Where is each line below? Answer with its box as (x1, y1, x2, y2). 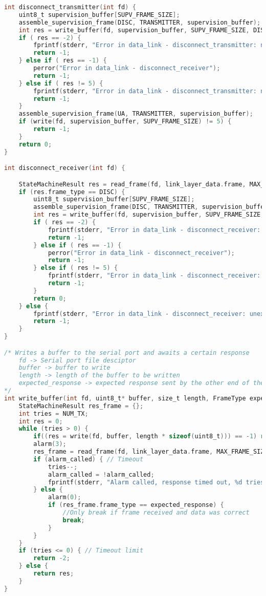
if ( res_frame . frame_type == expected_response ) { (48, 501, 224, 509)
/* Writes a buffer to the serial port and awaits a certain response (4, 349, 250, 356)
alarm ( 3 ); (33, 440, 66, 448)
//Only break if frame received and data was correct (62, 509, 250, 517)
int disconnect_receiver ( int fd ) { (4, 164, 125, 172)
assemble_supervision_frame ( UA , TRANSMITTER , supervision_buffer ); (18, 110, 253, 118)
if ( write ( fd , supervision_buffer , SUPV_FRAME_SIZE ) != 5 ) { (18, 118, 232, 125)
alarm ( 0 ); (48, 494, 81, 501)
